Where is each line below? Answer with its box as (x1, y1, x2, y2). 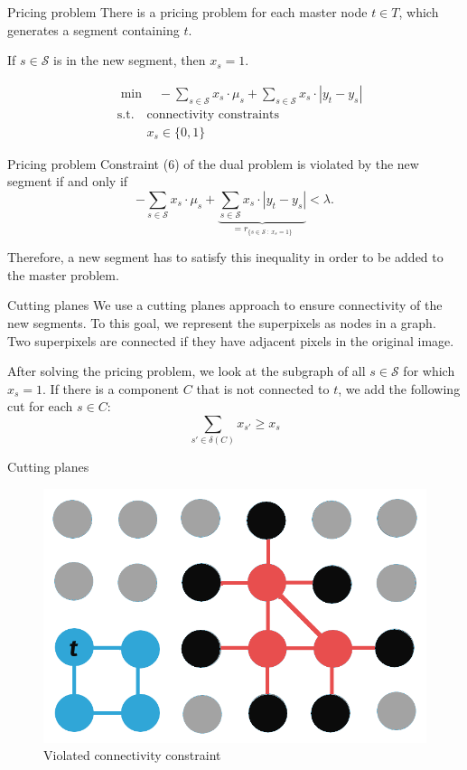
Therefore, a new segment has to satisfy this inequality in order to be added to (7, 248, 444, 267)
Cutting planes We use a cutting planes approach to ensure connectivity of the (7, 296, 443, 315)
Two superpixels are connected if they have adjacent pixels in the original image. (7, 331, 454, 350)
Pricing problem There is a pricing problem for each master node (7, 3, 368, 21)
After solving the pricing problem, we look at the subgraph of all (7, 362, 366, 380)
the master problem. (7, 265, 119, 284)
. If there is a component (42, 379, 180, 398)
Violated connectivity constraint (43, 746, 221, 765)
